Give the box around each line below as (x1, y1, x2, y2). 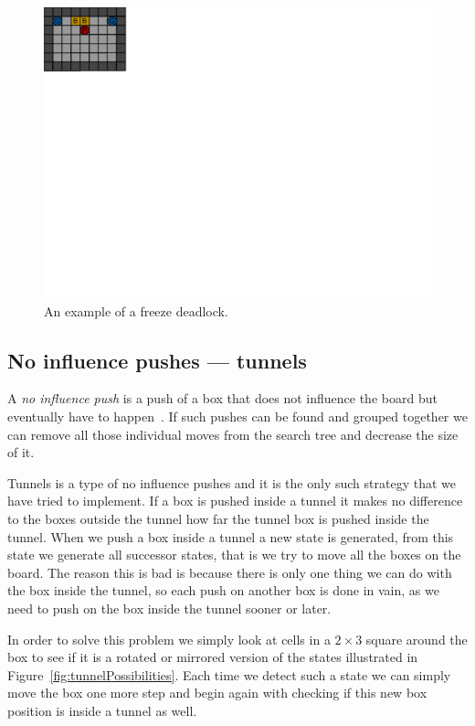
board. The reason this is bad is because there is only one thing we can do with (7, 562, 452, 582)
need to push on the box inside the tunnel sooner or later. (7, 598, 332, 617)
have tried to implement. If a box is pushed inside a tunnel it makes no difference (7, 491, 463, 510)
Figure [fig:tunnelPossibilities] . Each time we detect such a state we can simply (7, 665, 451, 684)
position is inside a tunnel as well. (7, 700, 197, 720)
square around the (365, 629, 468, 648)
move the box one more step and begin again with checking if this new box (7, 683, 427, 702)
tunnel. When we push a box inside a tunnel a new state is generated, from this (7, 527, 454, 546)
